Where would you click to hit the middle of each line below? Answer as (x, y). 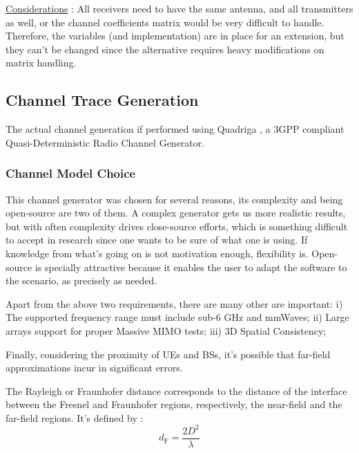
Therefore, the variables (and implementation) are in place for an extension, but (175, 36)
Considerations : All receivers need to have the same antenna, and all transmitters (179, 8)
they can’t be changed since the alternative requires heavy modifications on (165, 49)
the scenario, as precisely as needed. (81, 280)
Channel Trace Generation (102, 100)
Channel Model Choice (71, 173)
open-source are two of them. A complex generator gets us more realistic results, (176, 213)
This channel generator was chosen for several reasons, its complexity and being (174, 199)
